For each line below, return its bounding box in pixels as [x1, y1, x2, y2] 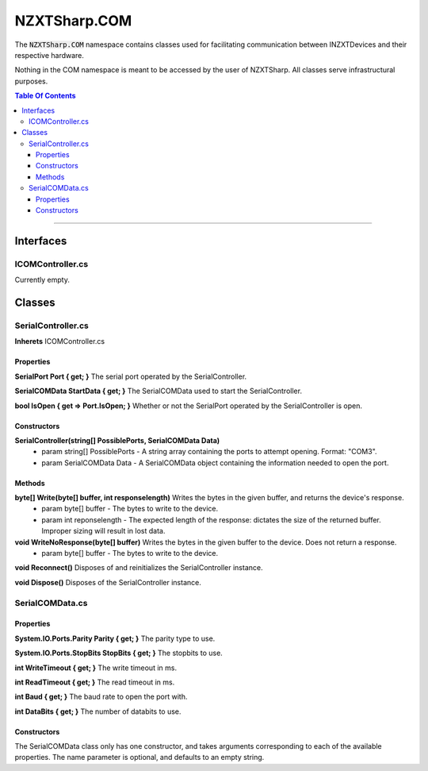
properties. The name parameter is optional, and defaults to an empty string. [14, 753, 265, 762]
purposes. [14, 76, 48, 86]
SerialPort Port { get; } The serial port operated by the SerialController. [14, 372, 247, 381]
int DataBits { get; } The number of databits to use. [14, 707, 182, 716]
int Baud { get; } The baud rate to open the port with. [14, 692, 188, 702]
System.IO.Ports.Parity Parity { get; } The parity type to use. [14, 634, 216, 643]
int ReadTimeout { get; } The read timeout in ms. [14, 677, 175, 687]
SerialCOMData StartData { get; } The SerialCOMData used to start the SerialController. [14, 386, 303, 396]
